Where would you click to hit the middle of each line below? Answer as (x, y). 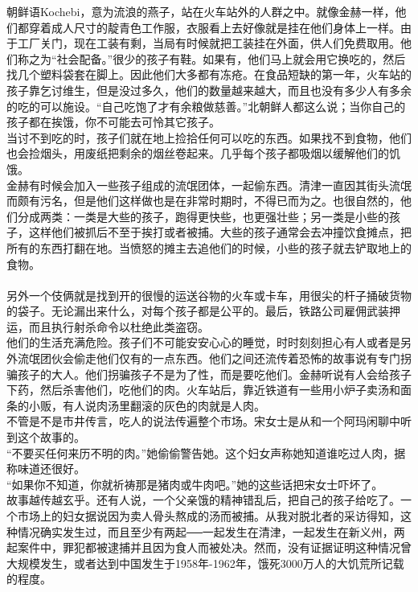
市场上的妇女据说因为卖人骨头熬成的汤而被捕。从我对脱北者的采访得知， (209, 516)
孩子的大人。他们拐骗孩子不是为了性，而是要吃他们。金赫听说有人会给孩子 (214, 374)
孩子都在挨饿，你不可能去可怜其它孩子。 (113, 122)
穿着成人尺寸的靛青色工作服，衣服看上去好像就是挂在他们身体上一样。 (214, 27)
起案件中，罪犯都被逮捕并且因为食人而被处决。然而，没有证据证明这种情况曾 (209, 547)
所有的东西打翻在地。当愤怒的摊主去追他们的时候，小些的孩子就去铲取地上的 (209, 247)
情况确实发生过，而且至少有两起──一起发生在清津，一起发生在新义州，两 (211, 531)
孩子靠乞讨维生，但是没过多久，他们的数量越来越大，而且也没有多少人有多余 (209, 90)
